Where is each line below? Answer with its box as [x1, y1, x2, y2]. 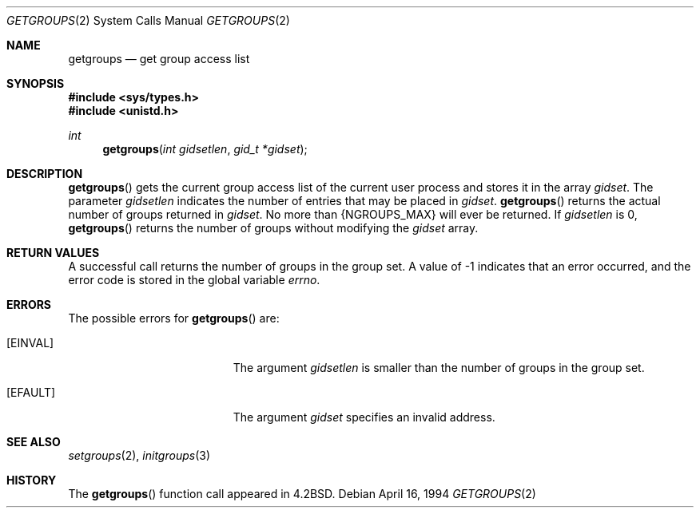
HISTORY [6, 473, 57, 487]
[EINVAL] [6, 336, 54, 350]
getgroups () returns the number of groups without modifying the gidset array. [68, 221, 479, 235]
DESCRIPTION [6, 167, 83, 180]
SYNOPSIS [6, 77, 65, 90]
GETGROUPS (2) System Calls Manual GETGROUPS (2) [6, 14, 290, 27]
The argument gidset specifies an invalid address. [233, 410, 495, 424]
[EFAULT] [6, 385, 56, 399]
